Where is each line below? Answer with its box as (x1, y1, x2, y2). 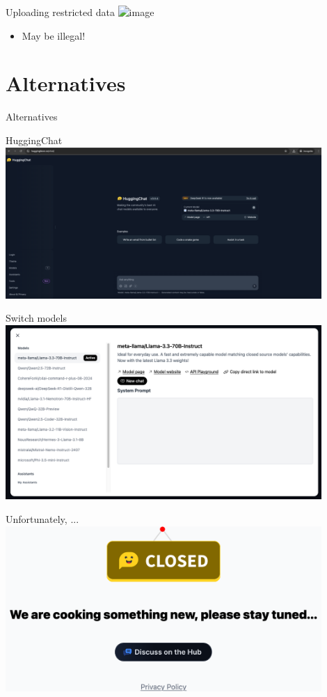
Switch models (6, 311, 67, 325)
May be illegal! (22, 28, 86, 42)
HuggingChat (6, 132, 63, 147)
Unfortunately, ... (6, 512, 79, 526)
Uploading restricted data (6, 5, 115, 19)
